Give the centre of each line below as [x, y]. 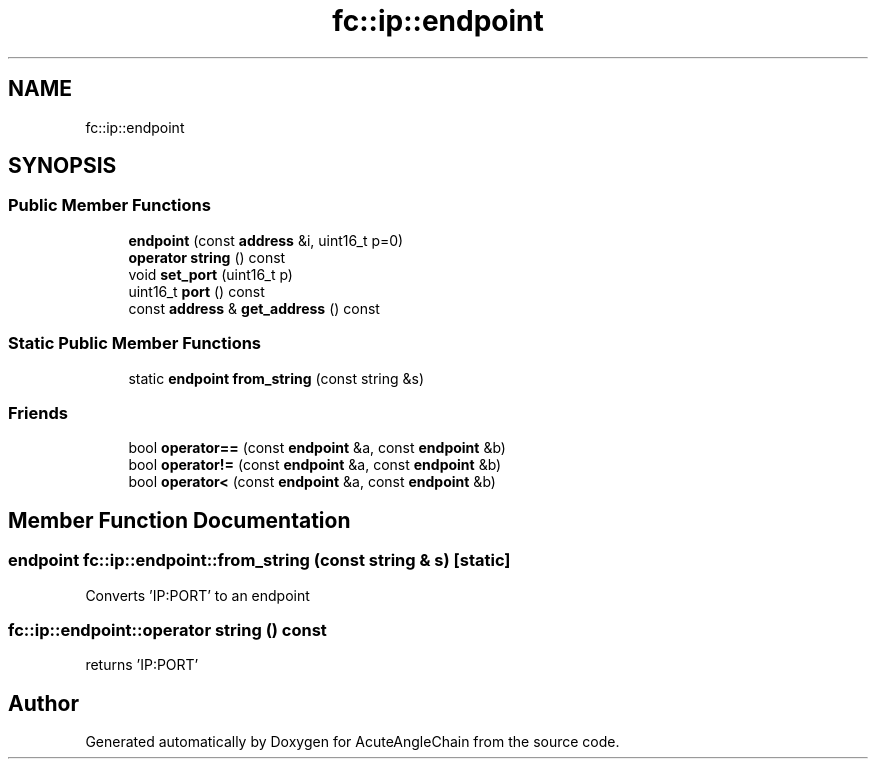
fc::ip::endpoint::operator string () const [167, 629]
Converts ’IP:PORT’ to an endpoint [197, 595]
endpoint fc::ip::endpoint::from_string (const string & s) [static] [259, 560]
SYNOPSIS [62, 166]
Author [43, 703]
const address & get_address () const [254, 308]
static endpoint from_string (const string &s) [276, 378]
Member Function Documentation [179, 520]
